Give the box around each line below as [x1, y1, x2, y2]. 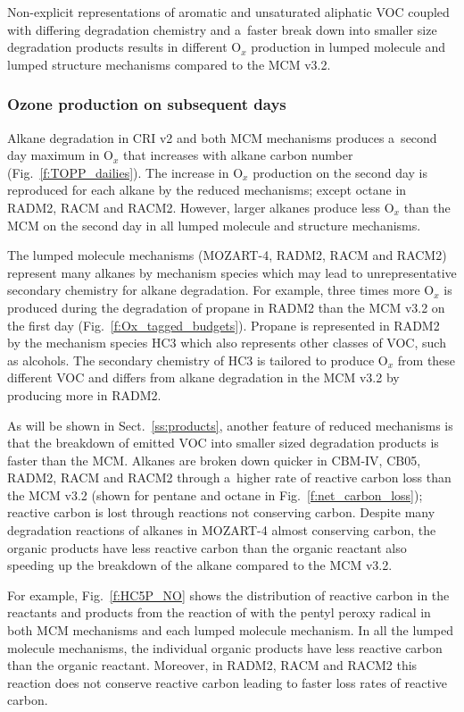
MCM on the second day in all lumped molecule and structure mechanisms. [7, 215, 421, 234]
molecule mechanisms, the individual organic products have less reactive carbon [7, 638, 443, 657]
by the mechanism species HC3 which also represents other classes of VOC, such [7, 333, 446, 352]
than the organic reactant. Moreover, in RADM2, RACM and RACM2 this [7, 656, 418, 674]
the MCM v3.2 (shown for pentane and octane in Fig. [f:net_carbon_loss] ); [7, 485, 423, 504]
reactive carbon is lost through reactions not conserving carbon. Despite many [7, 503, 435, 522]
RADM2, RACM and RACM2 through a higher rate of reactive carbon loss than [7, 468, 452, 487]
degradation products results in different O [7, 38, 242, 56]
